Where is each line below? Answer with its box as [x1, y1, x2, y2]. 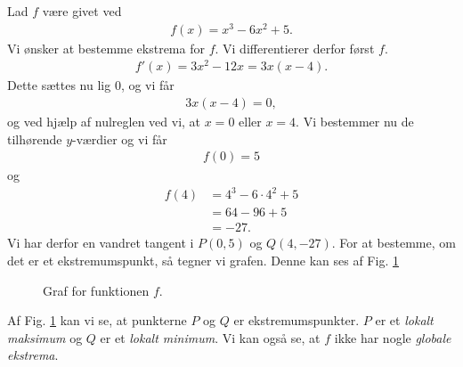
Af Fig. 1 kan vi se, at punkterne [7, 311, 187, 330]
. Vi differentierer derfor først [215, 38, 375, 57]
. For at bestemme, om [331, 233, 456, 252]
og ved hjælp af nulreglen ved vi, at [7, 112, 201, 131]
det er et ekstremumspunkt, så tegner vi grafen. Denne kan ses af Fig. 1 [7, 251, 399, 270]
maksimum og [7, 328, 83, 347]
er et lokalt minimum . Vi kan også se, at [100, 328, 321, 347]
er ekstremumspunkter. [233, 311, 360, 330]
